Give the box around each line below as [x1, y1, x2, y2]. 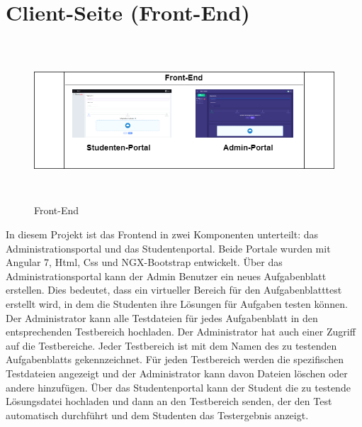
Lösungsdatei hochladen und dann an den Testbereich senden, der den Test [6, 394, 332, 409]
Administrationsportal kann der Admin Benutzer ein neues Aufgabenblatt [6, 268, 327, 283]
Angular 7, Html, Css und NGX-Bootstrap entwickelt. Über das [6, 255, 283, 270]
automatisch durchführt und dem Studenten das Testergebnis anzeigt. [6, 407, 309, 422]
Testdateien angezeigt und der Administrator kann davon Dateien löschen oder [6, 366, 348, 381]
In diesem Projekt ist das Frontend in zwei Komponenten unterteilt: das [6, 227, 319, 242]
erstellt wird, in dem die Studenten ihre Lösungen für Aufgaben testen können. [6, 296, 348, 311]
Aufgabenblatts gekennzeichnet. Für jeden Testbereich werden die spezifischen [6, 352, 344, 367]
